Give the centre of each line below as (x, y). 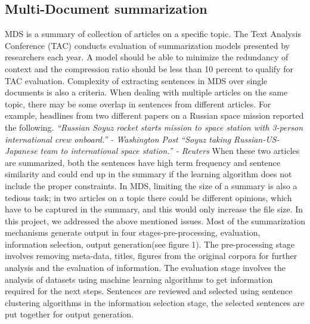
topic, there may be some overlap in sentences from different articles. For (138, 104)
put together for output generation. (69, 314)
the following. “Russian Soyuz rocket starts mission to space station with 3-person (154, 127)
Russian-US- (257, 139)
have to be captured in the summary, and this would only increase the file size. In (154, 209)
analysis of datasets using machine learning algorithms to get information (139, 279)
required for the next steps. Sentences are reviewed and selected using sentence (149, 291)
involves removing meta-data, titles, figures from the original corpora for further (151, 256)
